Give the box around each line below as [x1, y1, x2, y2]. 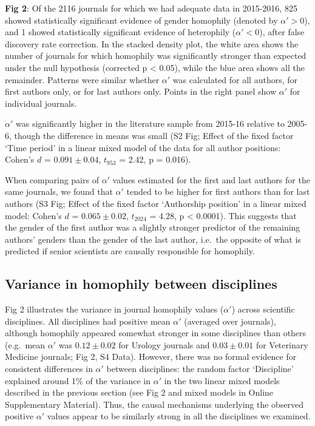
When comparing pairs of [5, 173, 99, 186]
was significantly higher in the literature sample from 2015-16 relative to [15, 117, 285, 130]
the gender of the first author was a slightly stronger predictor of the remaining [5, 221, 300, 234]
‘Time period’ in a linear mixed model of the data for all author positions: [5, 141, 281, 154]
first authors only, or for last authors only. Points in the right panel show [5, 85, 277, 98]
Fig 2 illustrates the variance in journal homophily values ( [5, 303, 224, 316]
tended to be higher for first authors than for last [126, 185, 310, 198]
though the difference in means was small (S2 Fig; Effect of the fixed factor [14, 129, 294, 141]
